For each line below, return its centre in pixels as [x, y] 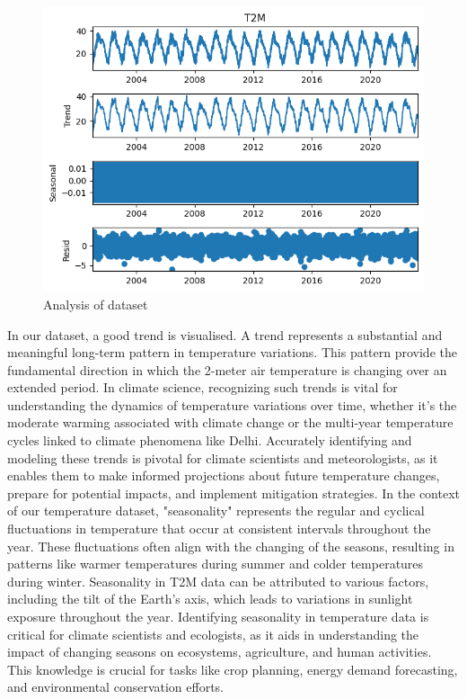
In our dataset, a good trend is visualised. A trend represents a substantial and [225, 334]
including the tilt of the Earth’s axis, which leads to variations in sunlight [210, 599]
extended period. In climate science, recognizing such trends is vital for [203, 387]
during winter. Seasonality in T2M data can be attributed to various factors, [218, 581]
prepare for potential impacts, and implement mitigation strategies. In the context [233, 493]
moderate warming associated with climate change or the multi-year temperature [230, 422]
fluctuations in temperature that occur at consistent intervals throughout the [219, 529]
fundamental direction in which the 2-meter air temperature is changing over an [227, 369]
